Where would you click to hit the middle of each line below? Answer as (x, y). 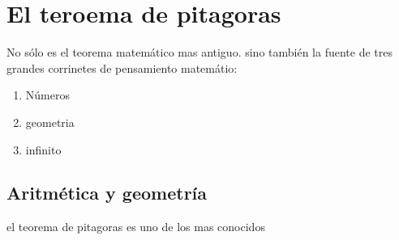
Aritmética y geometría (107, 193)
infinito (43, 149)
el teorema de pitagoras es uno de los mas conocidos (136, 227)
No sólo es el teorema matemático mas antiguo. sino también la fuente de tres (199, 52)
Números (47, 95)
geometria (50, 122)
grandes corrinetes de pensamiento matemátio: (122, 67)
